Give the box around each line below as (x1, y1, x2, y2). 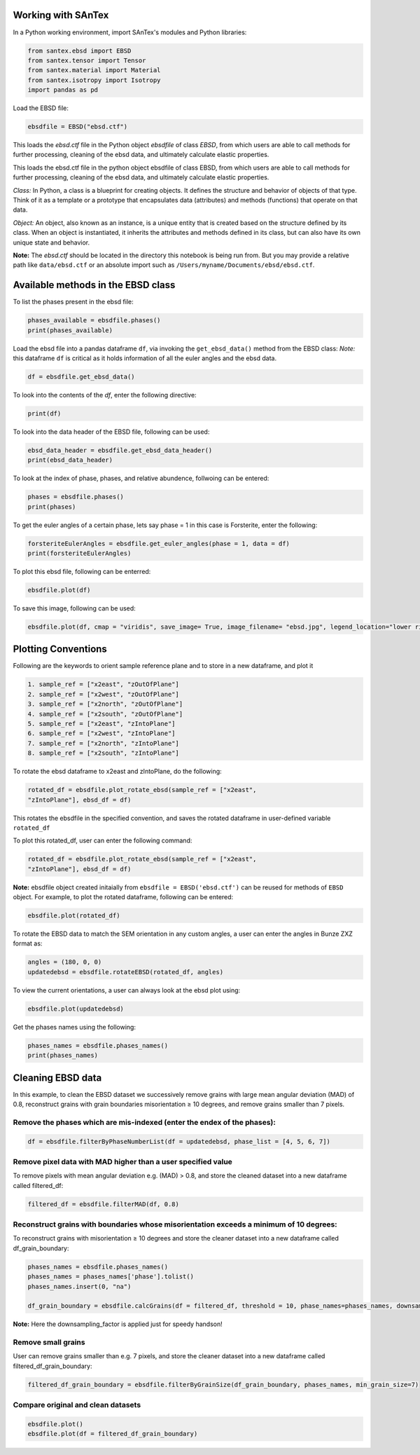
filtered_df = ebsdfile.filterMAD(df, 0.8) (27, 1200, 180, 1208)
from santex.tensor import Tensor (27, 56, 146, 64)
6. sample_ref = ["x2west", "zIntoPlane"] (27, 730, 176, 737)
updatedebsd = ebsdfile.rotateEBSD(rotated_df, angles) (27, 968, 224, 976)
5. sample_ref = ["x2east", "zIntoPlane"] (27, 719, 176, 727)
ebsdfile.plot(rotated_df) (27, 912, 120, 920)
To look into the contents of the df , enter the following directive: (13, 390, 197, 399)
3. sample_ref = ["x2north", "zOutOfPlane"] (27, 700, 183, 708)
